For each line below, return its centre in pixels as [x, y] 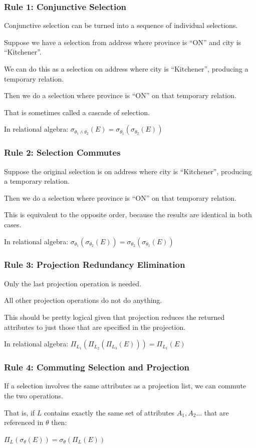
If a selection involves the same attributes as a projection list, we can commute [125, 386]
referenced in [24, 422]
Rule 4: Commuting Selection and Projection [97, 367]
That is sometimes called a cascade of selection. [77, 112]
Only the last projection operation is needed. [73, 283]
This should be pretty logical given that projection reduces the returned [114, 317]
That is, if [20, 412]
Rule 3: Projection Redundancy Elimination [95, 265]
